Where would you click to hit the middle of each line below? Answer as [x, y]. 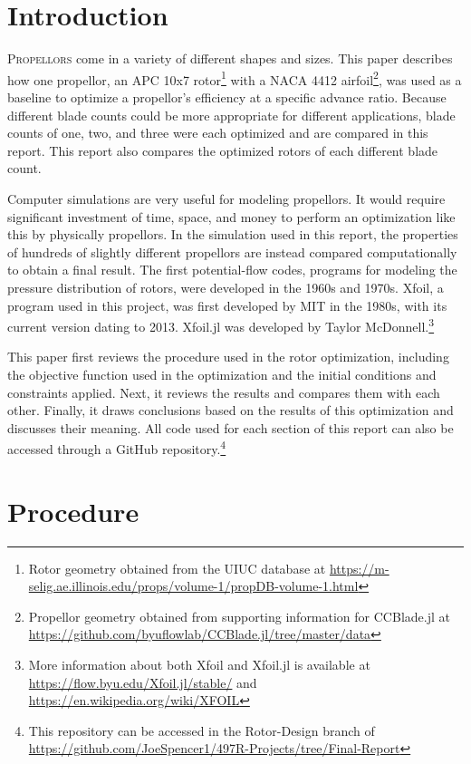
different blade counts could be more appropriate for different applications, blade [231, 115]
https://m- [359, 568]
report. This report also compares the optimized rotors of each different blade [223, 150]
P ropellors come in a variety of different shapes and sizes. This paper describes [230, 58]
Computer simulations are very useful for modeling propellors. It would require [226, 198]
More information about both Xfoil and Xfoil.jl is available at [199, 665]
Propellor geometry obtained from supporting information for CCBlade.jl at [239, 616]
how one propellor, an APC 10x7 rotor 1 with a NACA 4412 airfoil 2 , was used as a [235, 78]
